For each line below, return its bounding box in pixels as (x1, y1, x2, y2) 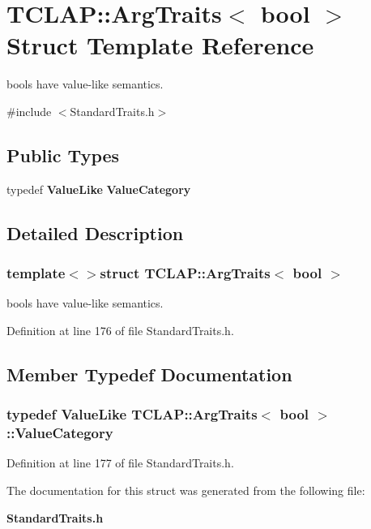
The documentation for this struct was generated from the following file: (6, 482, 365, 498)
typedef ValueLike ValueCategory (6, 180, 191, 197)
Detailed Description (6, 220, 184, 245)
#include (6, 102, 52, 119)
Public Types (6, 142, 120, 167)
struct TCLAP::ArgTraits (100, 263, 271, 282)
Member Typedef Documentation (6, 361, 292, 386)
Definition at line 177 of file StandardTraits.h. (6, 454, 234, 471)
